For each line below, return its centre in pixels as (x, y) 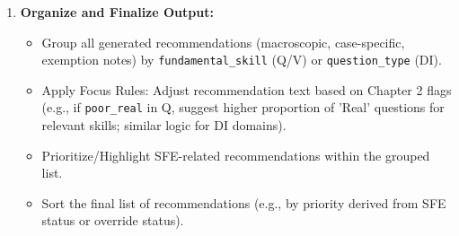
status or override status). (113, 220)
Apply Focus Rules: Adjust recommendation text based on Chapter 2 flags (247, 89)
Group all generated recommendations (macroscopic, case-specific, (223, 42)
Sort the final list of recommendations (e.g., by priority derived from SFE (244, 202)
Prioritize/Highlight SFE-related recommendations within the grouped (236, 155)
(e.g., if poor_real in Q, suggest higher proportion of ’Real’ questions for (243, 107)
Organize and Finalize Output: (117, 12)
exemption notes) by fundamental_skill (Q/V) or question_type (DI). (242, 60)
